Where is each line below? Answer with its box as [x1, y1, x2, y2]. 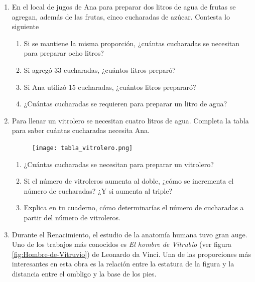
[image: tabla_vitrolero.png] [32, 144, 133, 152]
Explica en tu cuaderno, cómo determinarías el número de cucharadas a [24, 202, 244, 213]
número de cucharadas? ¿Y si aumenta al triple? [24, 185, 173, 196]
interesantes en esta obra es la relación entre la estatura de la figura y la [12, 258, 234, 269]
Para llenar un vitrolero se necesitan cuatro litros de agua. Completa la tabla [12, 115, 249, 125]
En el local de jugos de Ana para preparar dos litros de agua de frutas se [12, 2, 236, 12]
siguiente [12, 21, 39, 32]
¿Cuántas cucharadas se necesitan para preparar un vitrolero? [24, 159, 214, 169]
